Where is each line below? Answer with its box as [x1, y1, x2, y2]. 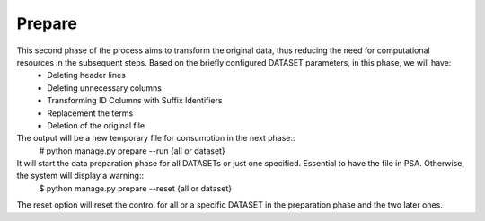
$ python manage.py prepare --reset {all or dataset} [39, 182, 233, 193]
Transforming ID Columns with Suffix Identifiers [47, 95, 223, 106]
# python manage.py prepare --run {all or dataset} [39, 145, 226, 156]
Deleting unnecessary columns [47, 82, 162, 93]
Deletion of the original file [47, 119, 145, 130]
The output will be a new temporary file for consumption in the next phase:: [16, 133, 295, 144]
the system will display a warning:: [16, 171, 144, 181]
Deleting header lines [47, 70, 126, 81]
